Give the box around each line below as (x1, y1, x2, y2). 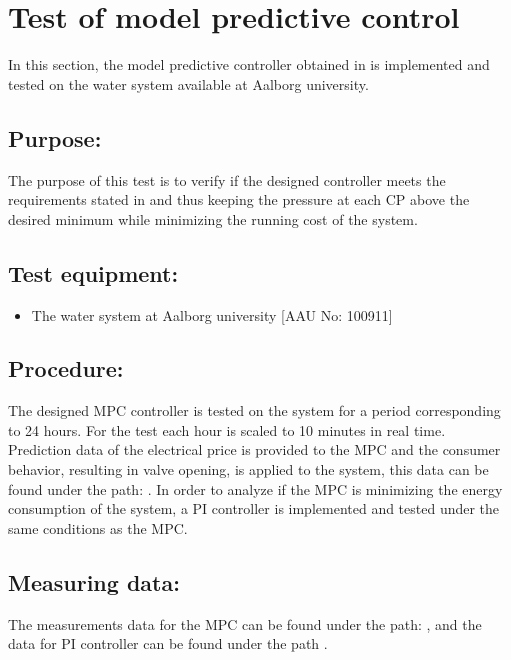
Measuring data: (8, 566, 180, 597)
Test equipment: (8, 257, 179, 288)
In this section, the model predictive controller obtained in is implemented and (8, 54, 490, 75)
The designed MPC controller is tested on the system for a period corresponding (8, 400, 501, 421)
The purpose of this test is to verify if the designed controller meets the (8, 169, 446, 190)
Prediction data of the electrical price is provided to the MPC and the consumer (8, 439, 501, 460)
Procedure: (8, 353, 124, 384)
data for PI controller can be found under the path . (8, 633, 328, 654)
